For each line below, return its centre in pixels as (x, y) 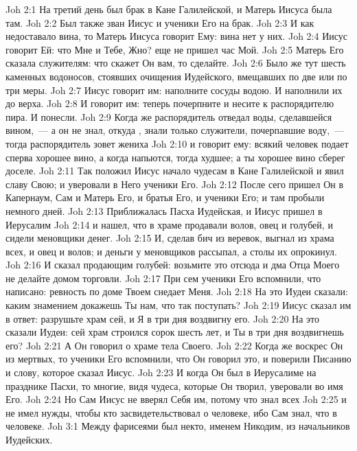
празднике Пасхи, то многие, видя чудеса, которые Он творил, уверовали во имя (174, 385)
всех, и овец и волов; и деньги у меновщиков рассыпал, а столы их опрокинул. (171, 251)
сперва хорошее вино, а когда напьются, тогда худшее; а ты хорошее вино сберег (175, 157)
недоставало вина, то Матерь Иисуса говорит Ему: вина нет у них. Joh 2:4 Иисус (176, 36)
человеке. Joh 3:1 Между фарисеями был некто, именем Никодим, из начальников (178, 426)
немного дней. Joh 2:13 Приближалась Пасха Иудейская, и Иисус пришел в (164, 210)
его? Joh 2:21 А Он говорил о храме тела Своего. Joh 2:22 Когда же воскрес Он (174, 345)
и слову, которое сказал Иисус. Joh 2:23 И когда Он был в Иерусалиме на (161, 372)
